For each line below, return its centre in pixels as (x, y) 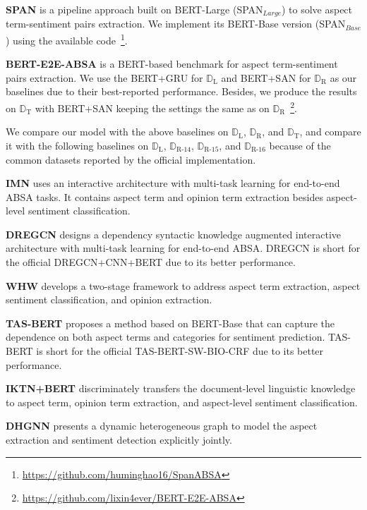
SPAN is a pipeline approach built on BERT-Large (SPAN (134, 9)
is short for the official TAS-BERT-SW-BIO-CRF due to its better (180, 351)
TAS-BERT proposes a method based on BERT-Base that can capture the (170, 323)
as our (343, 77)
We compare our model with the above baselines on (117, 132)
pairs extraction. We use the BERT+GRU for (104, 77)
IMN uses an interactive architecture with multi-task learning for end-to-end (173, 183)
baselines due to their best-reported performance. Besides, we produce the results (181, 91)
